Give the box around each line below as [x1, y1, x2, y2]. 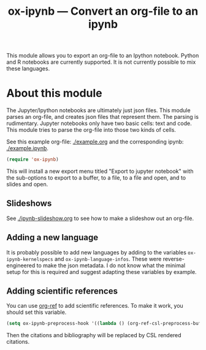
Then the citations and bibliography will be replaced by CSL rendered [6, 332, 182, 339]
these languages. [6, 65, 50, 72]
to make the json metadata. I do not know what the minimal [36, 262, 186, 269]
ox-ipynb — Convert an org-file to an [7, 4, 199, 18]
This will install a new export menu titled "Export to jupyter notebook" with [6, 167, 194, 175]
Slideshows [6, 198, 52, 209]
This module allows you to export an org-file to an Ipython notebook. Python [6, 52, 199, 59]
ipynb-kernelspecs [6, 256, 53, 262]
